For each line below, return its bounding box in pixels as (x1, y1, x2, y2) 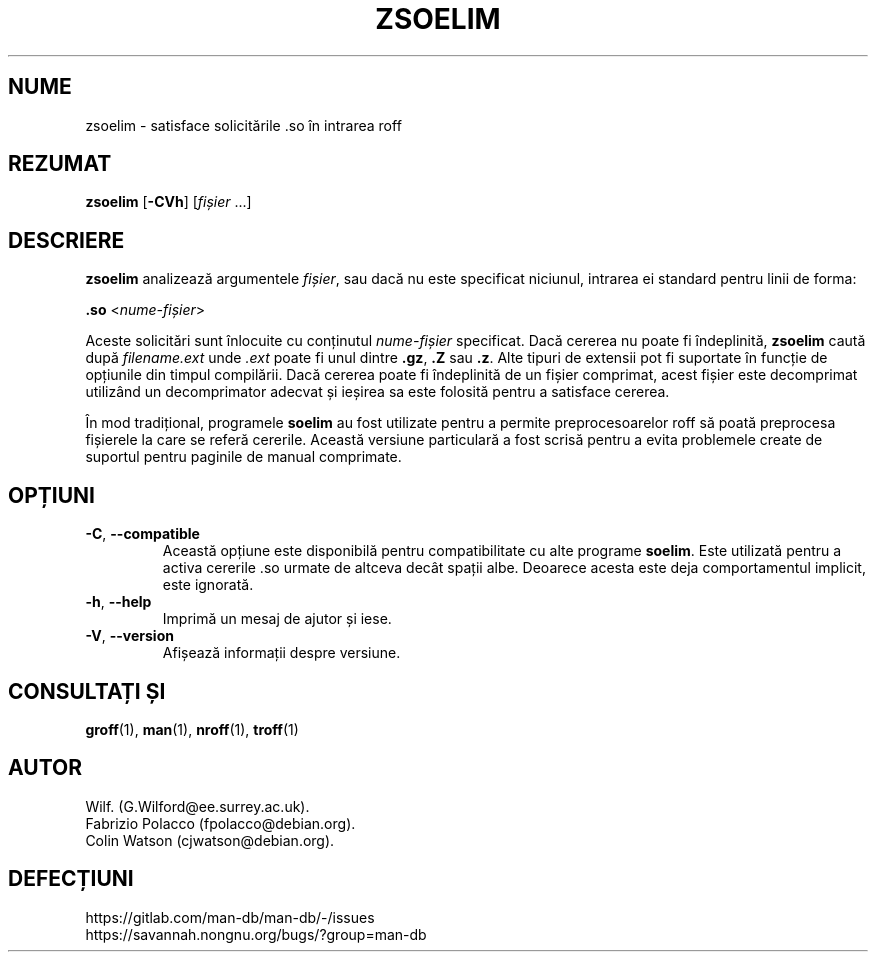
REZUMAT (8, 151, 112, 177)
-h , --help (85, 593, 152, 611)
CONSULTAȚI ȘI (8, 678, 166, 704)
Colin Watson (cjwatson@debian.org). (85, 831, 335, 849)
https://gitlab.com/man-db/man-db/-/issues (85, 908, 375, 926)
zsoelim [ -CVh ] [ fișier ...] (85, 193, 252, 211)
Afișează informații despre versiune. (162, 644, 401, 662)
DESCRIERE (8, 227, 125, 253)
